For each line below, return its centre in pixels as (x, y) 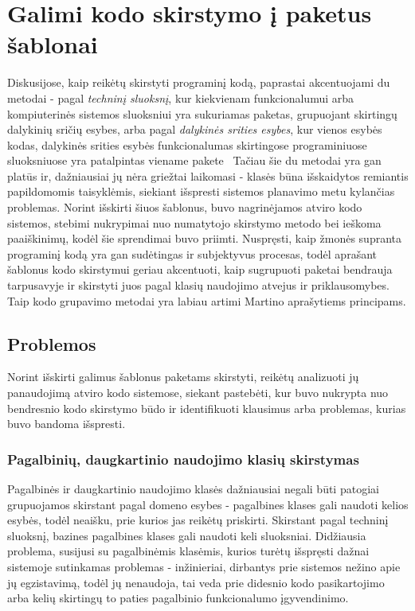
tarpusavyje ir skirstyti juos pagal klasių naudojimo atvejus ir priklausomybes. (198, 285)
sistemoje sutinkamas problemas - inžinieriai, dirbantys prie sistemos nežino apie (204, 566)
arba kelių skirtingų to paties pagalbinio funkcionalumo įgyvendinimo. (178, 598)
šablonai (53, 44)
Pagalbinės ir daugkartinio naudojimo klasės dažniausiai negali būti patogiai (193, 489)
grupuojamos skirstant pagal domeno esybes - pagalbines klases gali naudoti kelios (208, 504)
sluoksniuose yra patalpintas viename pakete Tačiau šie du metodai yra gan (194, 160)
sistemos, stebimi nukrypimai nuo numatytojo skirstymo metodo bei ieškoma (194, 222)
